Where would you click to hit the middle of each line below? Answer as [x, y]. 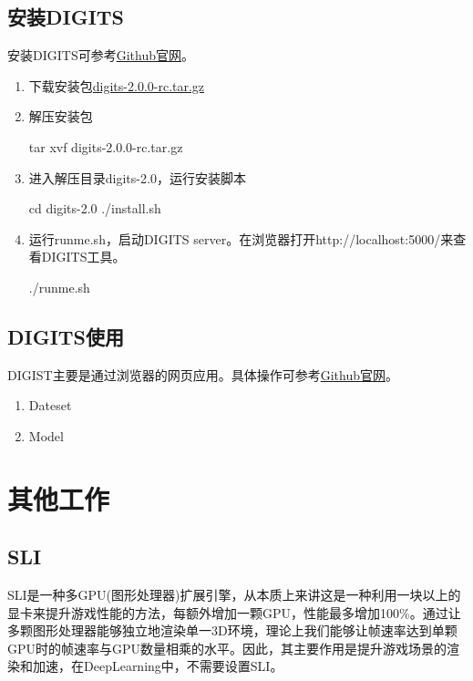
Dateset [50, 405]
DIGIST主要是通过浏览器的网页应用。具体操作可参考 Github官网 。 [203, 374]
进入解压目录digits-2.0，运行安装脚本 [137, 177]
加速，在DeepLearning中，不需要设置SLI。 [158, 666]
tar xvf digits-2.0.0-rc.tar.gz [106, 146]
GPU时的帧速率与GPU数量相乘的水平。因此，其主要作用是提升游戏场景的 [227, 648]
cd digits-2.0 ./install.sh [95, 208]
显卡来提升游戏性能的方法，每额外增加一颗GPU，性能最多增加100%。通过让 [234, 612]
